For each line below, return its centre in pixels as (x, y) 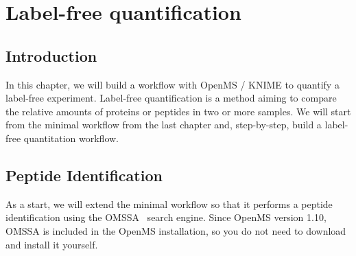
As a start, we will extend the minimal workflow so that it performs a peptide (169, 203)
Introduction (51, 55)
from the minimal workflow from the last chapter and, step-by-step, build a (164, 125)
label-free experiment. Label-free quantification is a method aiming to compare (171, 98)
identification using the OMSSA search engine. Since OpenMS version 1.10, (166, 217)
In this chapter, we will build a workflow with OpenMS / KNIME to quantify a (173, 84)
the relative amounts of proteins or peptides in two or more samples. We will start (178, 111)
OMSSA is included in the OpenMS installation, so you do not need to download (176, 230)
